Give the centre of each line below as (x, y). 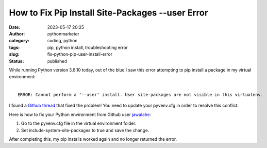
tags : (14, 47)
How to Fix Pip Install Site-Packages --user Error (108, 13)
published (57, 61)
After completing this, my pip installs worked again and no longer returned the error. (93, 139)
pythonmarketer (63, 33)
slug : (14, 54)
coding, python (62, 41)
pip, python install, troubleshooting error (88, 47)
